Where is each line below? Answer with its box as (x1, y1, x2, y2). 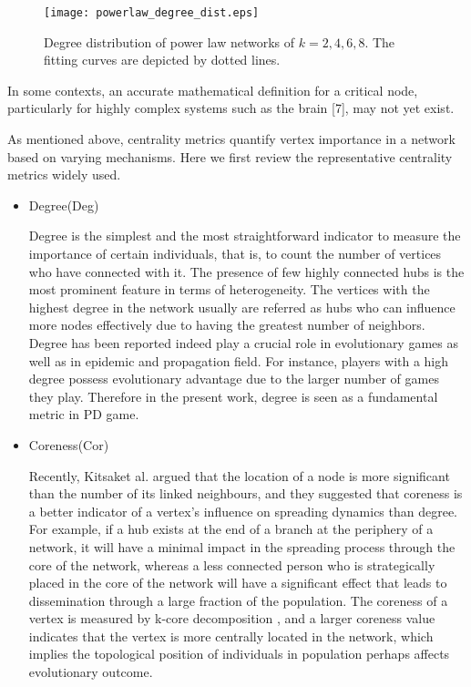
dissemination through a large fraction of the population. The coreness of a (28, 590, 448, 610)
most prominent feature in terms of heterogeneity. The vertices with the (28, 280, 430, 299)
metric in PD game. (28, 405, 139, 424)
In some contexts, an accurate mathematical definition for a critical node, (7, 80, 418, 99)
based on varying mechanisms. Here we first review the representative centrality (7, 147, 453, 166)
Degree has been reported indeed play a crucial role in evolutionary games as (28, 333, 458, 352)
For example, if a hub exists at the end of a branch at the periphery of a (28, 519, 434, 538)
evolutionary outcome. (28, 662, 153, 682)
